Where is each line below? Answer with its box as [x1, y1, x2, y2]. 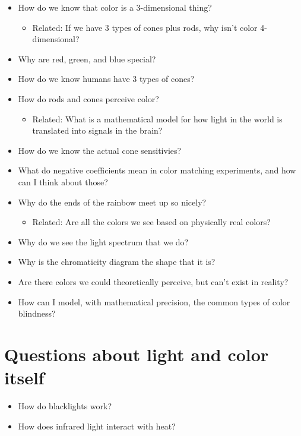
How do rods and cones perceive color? [18, 92, 159, 105]
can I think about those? [18, 175, 108, 188]
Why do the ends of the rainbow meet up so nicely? [18, 195, 207, 208]
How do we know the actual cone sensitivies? [18, 144, 182, 156]
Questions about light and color [4, 342, 269, 366]
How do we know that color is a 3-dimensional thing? [18, 1, 212, 13]
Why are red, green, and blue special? [18, 52, 156, 65]
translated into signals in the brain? [32, 124, 163, 137]
